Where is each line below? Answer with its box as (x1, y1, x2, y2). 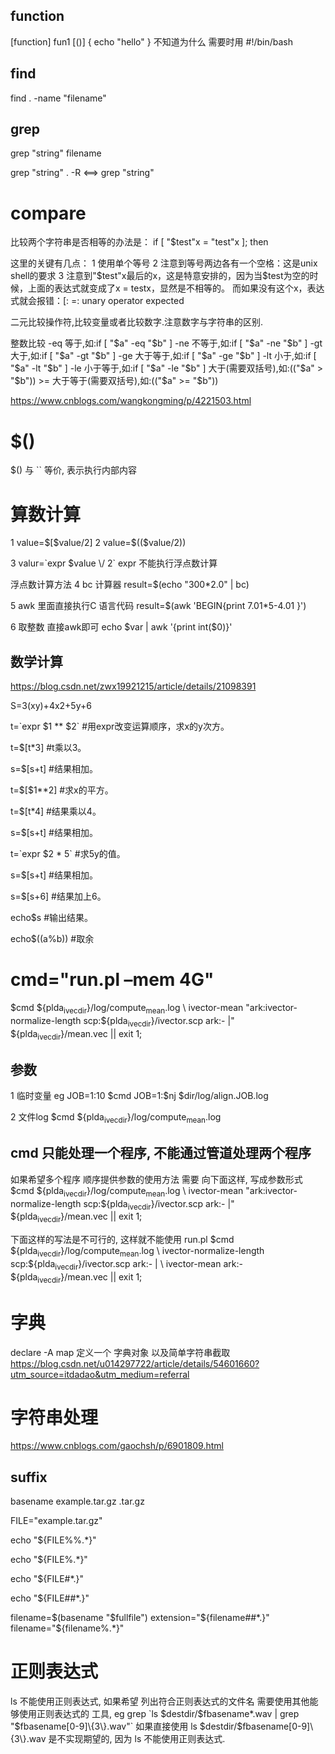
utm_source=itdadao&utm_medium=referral (10, 1368, 190, 1380)
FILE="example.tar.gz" (10, 1515, 103, 1527)
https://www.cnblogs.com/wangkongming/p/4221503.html (10, 395, 252, 407)
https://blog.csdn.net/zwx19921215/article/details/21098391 (10, 680, 257, 693)
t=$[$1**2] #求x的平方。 (10, 784, 114, 796)
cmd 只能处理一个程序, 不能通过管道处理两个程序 (10, 1145, 312, 1162)
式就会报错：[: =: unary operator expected (10, 295, 185, 307)
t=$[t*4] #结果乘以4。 (10, 805, 102, 818)
